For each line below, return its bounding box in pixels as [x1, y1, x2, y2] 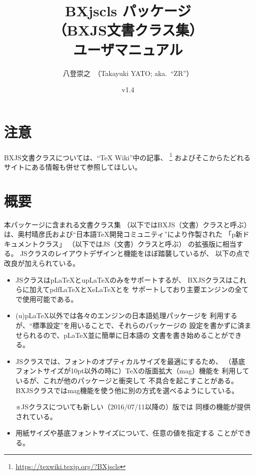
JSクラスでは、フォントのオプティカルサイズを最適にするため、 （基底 [15, 356, 246, 366]
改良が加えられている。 [4, 257, 80, 268]
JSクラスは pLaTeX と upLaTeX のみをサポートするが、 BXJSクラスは [15, 274, 233, 285]
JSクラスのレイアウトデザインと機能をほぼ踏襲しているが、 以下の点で [20, 248, 250, 258]
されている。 [15, 411, 57, 421]
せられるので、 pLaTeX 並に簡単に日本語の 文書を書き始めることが [15, 329, 228, 340]
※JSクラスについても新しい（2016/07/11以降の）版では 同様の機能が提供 [15, 402, 251, 412]
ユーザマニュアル [73, 39, 183, 59]
